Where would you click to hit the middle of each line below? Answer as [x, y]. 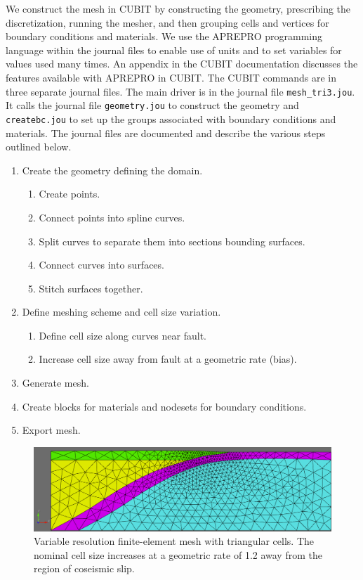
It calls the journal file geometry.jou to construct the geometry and [152, 105]
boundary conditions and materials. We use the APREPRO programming [164, 36]
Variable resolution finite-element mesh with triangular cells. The [174, 541]
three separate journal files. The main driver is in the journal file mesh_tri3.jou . [180, 91]
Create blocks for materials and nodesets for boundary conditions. [164, 406]
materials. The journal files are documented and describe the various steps [166, 133]
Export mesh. [51, 430]
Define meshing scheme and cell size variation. [121, 312]
